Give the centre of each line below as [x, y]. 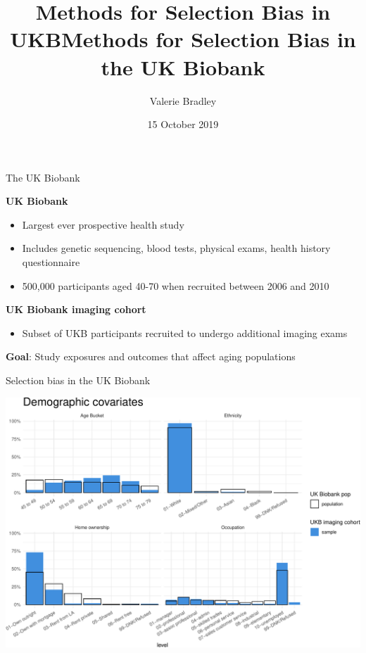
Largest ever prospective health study [103, 224]
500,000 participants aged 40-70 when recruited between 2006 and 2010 [176, 285]
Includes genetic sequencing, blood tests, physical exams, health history [176, 248]
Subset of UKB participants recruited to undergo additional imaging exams [185, 332]
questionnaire [51, 262]
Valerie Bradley [183, 100]
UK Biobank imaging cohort [76, 309]
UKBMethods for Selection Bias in [183, 39]
